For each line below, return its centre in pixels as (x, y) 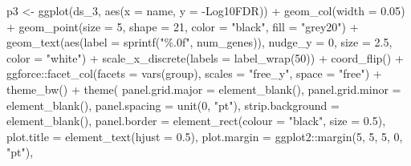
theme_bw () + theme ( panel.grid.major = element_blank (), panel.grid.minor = (204, 89)
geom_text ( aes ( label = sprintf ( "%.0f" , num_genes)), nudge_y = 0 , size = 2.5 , (199, 42)
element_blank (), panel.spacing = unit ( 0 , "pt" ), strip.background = (173, 105)
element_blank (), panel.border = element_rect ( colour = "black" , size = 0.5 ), (196, 121)
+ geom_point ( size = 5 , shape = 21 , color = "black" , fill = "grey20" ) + (183, 26)
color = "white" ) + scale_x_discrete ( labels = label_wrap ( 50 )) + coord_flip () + (205, 57)
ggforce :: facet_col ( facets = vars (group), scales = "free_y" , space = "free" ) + (194, 73)
